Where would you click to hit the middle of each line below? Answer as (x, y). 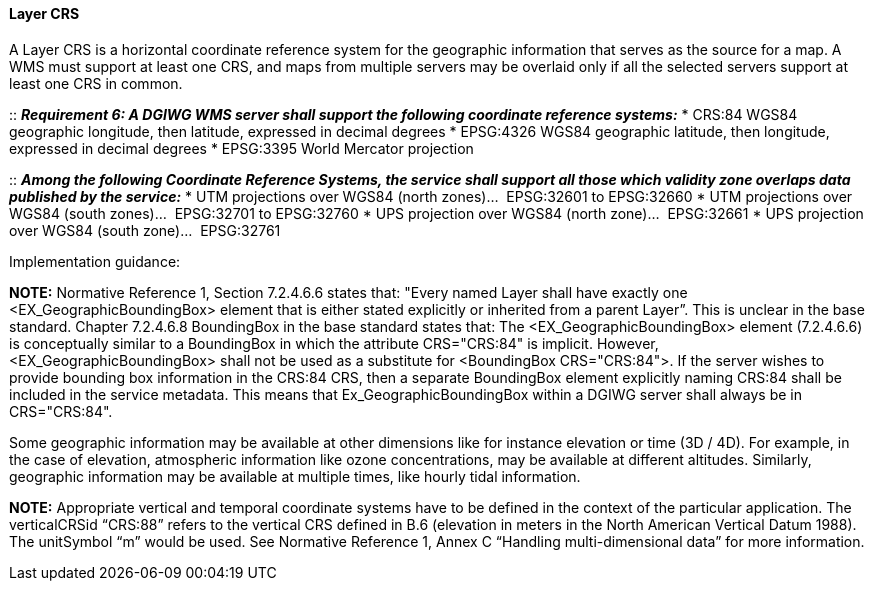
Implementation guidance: (95, 261)
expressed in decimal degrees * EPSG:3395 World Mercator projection (241, 148)
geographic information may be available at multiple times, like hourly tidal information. (295, 476)
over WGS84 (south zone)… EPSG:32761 (145, 230)
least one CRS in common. (96, 83)
